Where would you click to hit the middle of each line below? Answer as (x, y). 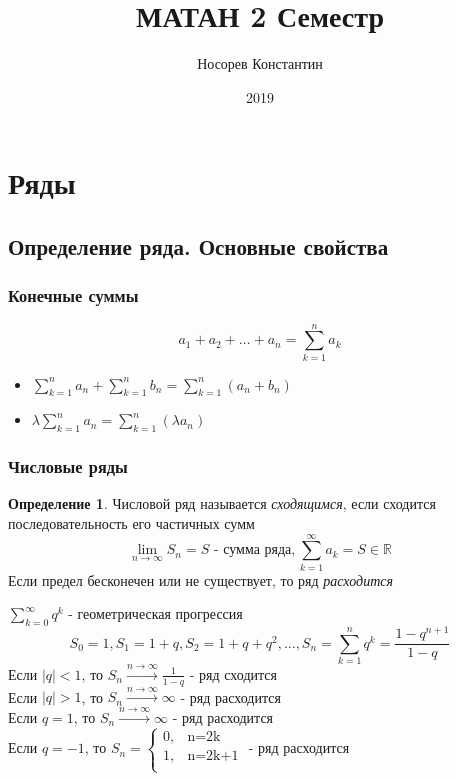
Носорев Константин (260, 63)
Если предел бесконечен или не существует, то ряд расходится (200, 579)
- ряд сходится (233, 673)
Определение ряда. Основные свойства (198, 245)
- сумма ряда (252, 550)
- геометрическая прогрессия (155, 615)
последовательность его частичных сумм (131, 523)
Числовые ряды (68, 466)
